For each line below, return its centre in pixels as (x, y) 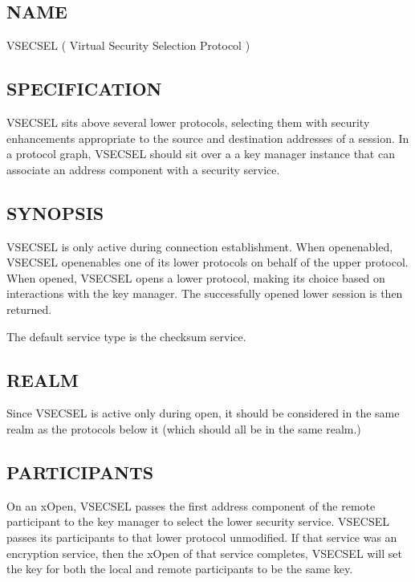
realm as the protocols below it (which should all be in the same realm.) (184, 428)
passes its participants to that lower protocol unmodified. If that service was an (202, 537)
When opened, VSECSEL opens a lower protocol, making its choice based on (196, 277)
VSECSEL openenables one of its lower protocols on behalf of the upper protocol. (207, 262)
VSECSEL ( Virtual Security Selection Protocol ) (128, 45)
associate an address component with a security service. (143, 169)
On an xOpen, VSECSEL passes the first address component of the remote (191, 505)
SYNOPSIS (55, 212)
